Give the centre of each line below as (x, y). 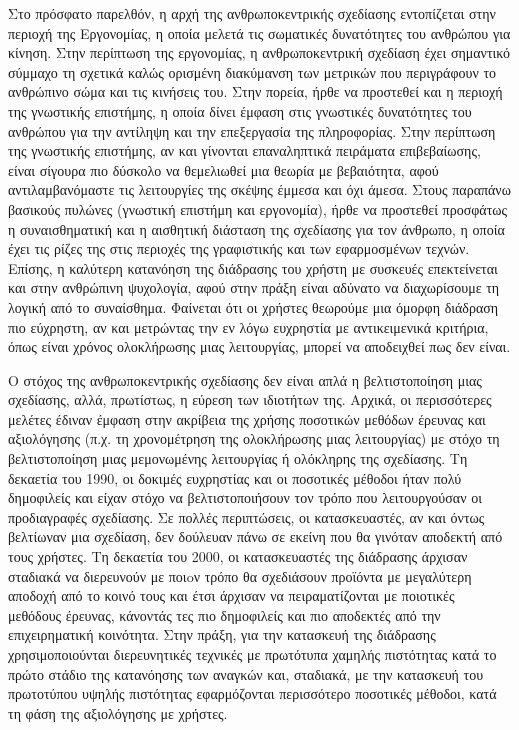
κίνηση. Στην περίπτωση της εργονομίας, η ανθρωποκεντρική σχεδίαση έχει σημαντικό (259, 52)
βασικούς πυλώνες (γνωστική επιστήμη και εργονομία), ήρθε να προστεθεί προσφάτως (258, 208)
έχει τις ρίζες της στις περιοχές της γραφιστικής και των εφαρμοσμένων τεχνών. (239, 248)
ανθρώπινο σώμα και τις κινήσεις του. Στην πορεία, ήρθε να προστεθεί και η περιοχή (255, 91)
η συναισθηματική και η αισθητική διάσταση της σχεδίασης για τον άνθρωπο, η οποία (256, 228)
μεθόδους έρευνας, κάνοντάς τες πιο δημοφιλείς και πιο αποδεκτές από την (224, 614)
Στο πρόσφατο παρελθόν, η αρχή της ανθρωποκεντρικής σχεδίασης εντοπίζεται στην (252, 13)
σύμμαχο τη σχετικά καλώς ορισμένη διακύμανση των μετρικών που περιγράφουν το (252, 71)
